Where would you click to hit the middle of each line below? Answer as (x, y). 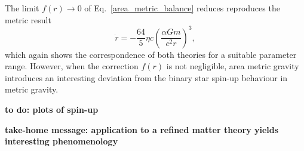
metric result (28, 19)
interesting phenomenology (62, 141)
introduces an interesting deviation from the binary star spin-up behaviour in (146, 77)
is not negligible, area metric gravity (233, 66)
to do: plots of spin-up (52, 110)
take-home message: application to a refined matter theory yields (142, 129)
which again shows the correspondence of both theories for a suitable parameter (151, 54)
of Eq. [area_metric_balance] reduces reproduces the (182, 8)
